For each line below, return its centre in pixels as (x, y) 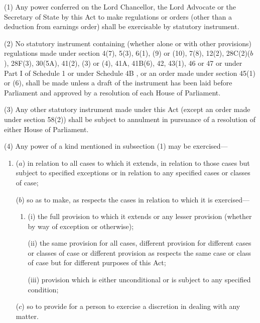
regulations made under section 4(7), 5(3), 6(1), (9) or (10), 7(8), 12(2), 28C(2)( (127, 53)
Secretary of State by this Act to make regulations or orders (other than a (118, 16)
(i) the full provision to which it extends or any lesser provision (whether (140, 216)
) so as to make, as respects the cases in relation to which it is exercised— (136, 199)
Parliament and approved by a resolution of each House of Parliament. (112, 92)
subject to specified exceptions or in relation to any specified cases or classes (133, 173)
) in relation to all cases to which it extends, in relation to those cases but (136, 163)
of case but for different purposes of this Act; (97, 262)
